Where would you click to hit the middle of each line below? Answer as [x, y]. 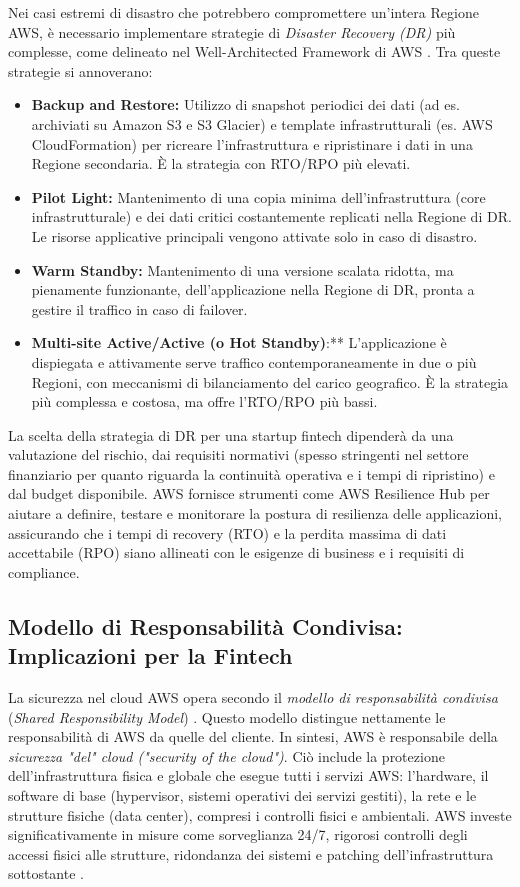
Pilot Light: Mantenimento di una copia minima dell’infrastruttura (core [258, 196]
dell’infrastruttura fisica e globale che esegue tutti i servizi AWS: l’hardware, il [248, 775]
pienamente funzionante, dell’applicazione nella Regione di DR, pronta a [253, 289]
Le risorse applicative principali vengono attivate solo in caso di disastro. [254, 235]
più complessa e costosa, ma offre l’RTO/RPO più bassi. [204, 401]
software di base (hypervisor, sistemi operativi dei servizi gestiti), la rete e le [242, 795]
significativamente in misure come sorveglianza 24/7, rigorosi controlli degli [238, 834]
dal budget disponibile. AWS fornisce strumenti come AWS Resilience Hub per [249, 493]
